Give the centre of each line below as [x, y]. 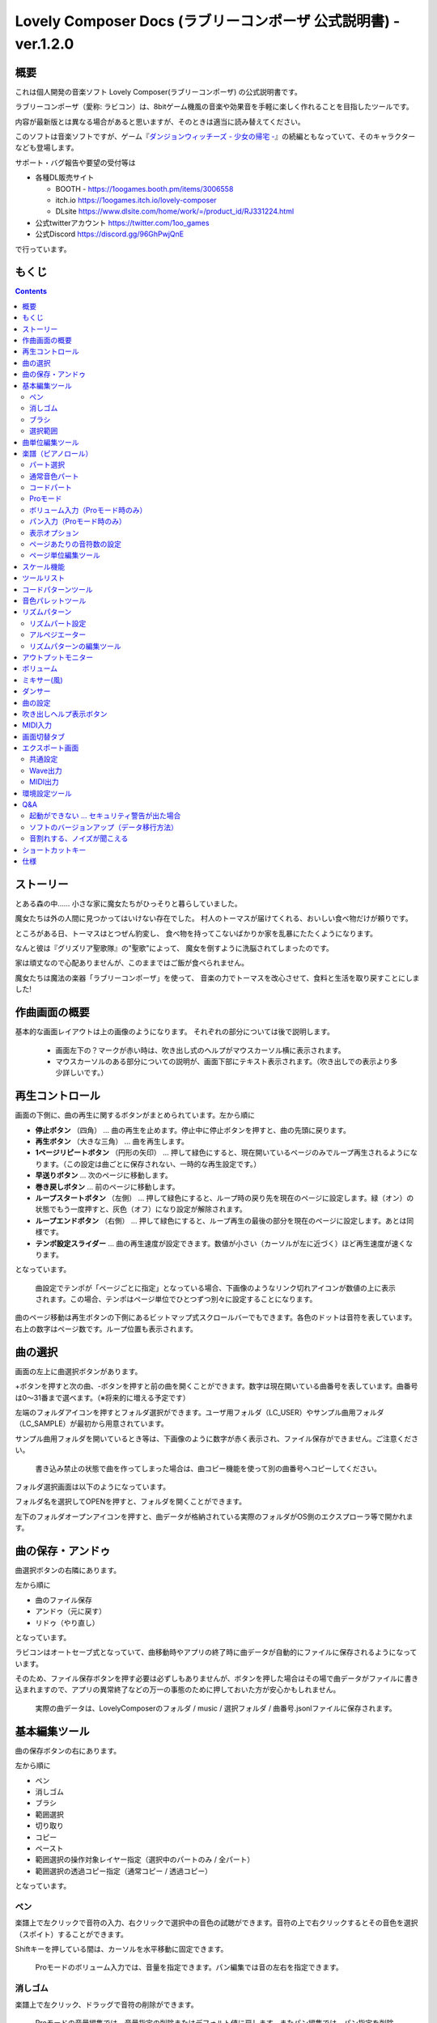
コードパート [51, 488]
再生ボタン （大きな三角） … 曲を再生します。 [112, 1141]
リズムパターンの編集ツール [75, 646]
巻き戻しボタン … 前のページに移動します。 [107, 1186]
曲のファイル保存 [64, 1600]
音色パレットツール [54, 600]
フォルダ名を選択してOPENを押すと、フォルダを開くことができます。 [131, 1502]
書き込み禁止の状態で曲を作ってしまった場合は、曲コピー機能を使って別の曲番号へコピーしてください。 [208, 1468]
